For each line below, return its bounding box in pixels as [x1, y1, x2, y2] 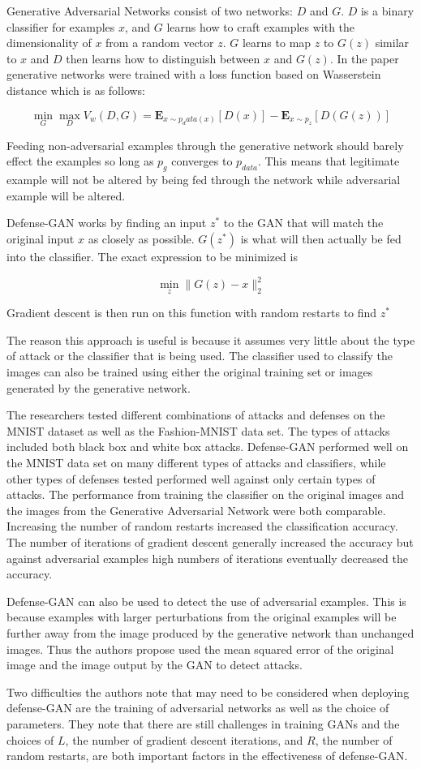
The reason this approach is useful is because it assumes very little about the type [6, 331, 415, 348]
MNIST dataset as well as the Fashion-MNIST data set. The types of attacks [6, 422, 390, 439]
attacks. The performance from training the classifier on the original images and [6, 486, 405, 503]
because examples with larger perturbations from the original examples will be [6, 608, 397, 625]
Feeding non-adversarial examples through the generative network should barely [6, 136, 404, 153]
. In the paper [329, 49, 399, 67]
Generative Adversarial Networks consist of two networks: [6, 2, 293, 19]
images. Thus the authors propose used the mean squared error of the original [6, 640, 394, 657]
